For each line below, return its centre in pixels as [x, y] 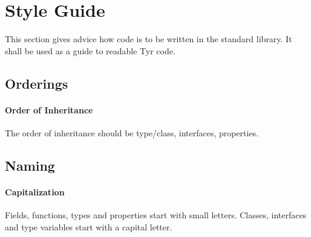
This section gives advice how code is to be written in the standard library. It [149, 39]
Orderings [37, 83]
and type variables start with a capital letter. [89, 226]
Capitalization [35, 191]
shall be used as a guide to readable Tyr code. [90, 50]
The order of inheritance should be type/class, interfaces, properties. [132, 132]
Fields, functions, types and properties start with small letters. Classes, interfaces [156, 215]
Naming [30, 165]
